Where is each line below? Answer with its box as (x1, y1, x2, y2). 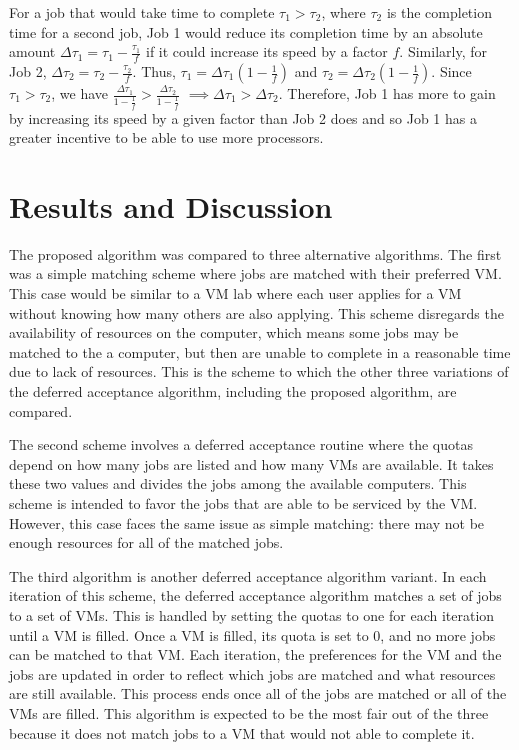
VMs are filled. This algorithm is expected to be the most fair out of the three (9, 702, 489, 723)
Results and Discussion (9, 185, 333, 226)
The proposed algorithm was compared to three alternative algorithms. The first (9, 243, 502, 264)
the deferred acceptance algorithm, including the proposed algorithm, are (9, 381, 457, 402)
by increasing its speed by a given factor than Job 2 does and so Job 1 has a (9, 107, 477, 128)
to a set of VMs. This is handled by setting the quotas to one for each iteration (9, 604, 495, 625)
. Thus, (132, 61, 176, 82)
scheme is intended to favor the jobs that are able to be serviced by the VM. (9, 493, 478, 513)
